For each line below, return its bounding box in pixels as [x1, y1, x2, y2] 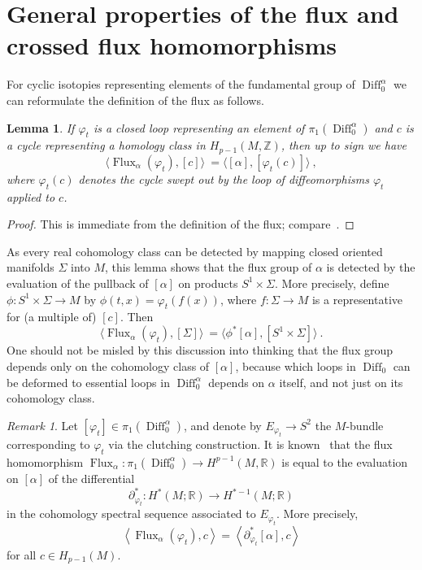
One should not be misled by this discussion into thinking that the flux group [7, 342, 394, 359]
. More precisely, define [274, 274, 389, 291]
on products [178, 274, 238, 291]
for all [7, 546, 37, 563]
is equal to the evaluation [281, 453, 408, 470]
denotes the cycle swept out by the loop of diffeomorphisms [78, 170, 369, 187]
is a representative [311, 290, 403, 307]
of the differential [48, 469, 135, 486]
